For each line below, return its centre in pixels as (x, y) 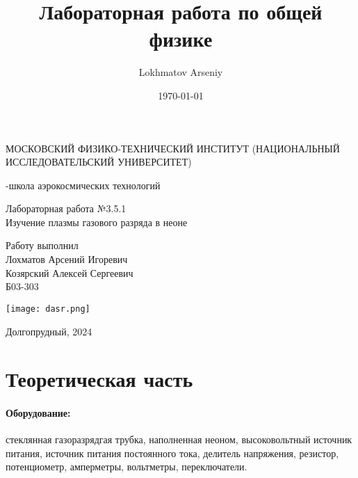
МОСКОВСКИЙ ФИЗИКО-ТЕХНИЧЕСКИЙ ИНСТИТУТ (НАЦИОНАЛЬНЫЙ (173, 148)
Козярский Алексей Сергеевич (70, 272)
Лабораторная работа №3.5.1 (66, 208)
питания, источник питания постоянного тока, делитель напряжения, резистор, (172, 453)
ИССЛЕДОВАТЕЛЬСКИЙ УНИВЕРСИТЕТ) (99, 162)
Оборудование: (38, 413)
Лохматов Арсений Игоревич (67, 259)
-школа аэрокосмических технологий (83, 185)
